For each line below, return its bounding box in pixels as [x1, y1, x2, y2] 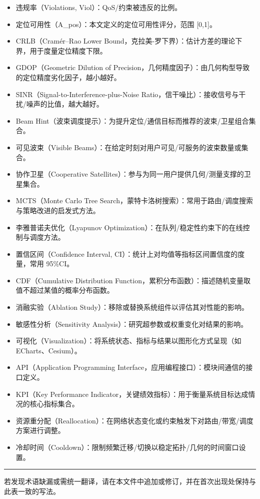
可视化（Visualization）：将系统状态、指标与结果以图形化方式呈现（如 [15, 335, 241, 346]
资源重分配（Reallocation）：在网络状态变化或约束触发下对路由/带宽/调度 [15, 415, 253, 425]
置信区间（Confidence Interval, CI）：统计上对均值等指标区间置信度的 [15, 248, 238, 259]
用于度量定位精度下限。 [29, 45, 107, 56]
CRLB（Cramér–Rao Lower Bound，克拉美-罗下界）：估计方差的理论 [15, 36, 235, 46]
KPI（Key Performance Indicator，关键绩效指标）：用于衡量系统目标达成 [15, 388, 248, 399]
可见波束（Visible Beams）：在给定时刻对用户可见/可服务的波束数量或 [15, 142, 241, 152]
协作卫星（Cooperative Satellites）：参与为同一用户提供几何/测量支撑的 [15, 169, 244, 179]
